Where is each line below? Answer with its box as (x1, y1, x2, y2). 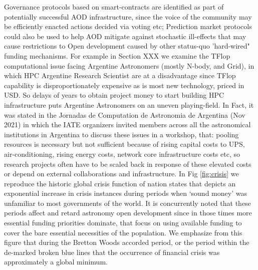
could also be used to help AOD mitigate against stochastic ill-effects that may (4, 31, 246, 41)
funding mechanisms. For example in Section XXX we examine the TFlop (4, 50, 230, 61)
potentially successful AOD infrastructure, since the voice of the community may (4, 11, 252, 22)
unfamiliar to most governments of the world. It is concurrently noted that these (4, 197, 251, 208)
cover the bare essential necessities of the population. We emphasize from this (4, 227, 242, 237)
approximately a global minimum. (4, 256, 108, 267)
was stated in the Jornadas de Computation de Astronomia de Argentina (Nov (4, 109, 245, 120)
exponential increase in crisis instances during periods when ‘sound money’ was (4, 188, 247, 198)
